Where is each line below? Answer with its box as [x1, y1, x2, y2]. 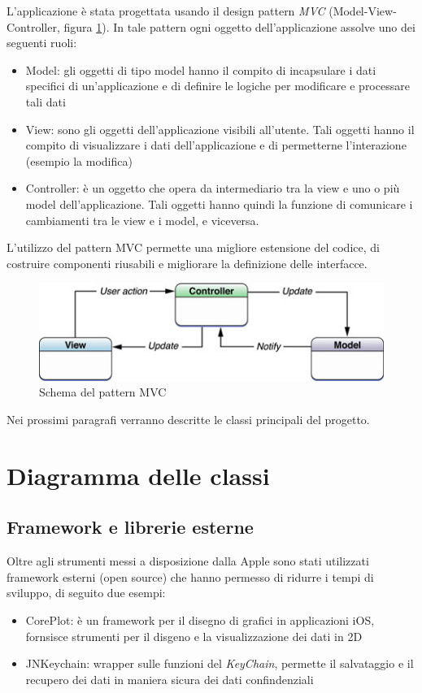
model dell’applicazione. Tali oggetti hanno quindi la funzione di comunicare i [25, 195, 413, 212]
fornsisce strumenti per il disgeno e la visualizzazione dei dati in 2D [25, 627, 363, 644]
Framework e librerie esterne [7, 514, 254, 539]
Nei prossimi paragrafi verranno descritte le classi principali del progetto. [7, 410, 370, 427]
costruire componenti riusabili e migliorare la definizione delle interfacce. [7, 254, 368, 271]
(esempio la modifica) [25, 152, 133, 169]
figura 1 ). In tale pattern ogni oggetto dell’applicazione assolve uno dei [63, 18, 415, 35]
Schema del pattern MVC [39, 383, 167, 401]
